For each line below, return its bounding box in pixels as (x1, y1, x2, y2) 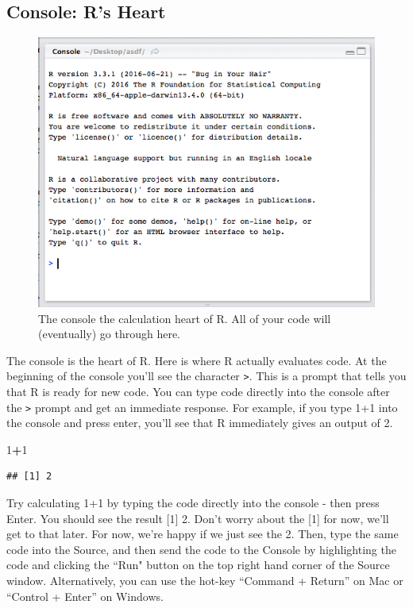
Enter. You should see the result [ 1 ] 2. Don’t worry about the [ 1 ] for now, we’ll (6, 510, 389, 526)
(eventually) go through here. (38, 325, 180, 342)
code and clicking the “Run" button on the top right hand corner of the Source (6, 556, 390, 573)
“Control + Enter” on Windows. (6, 587, 164, 604)
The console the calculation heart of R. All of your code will (38, 310, 331, 326)
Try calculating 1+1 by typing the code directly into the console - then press (6, 494, 380, 511)
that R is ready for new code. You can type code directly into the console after (6, 383, 390, 400)
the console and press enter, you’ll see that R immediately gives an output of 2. (6, 414, 393, 431)
